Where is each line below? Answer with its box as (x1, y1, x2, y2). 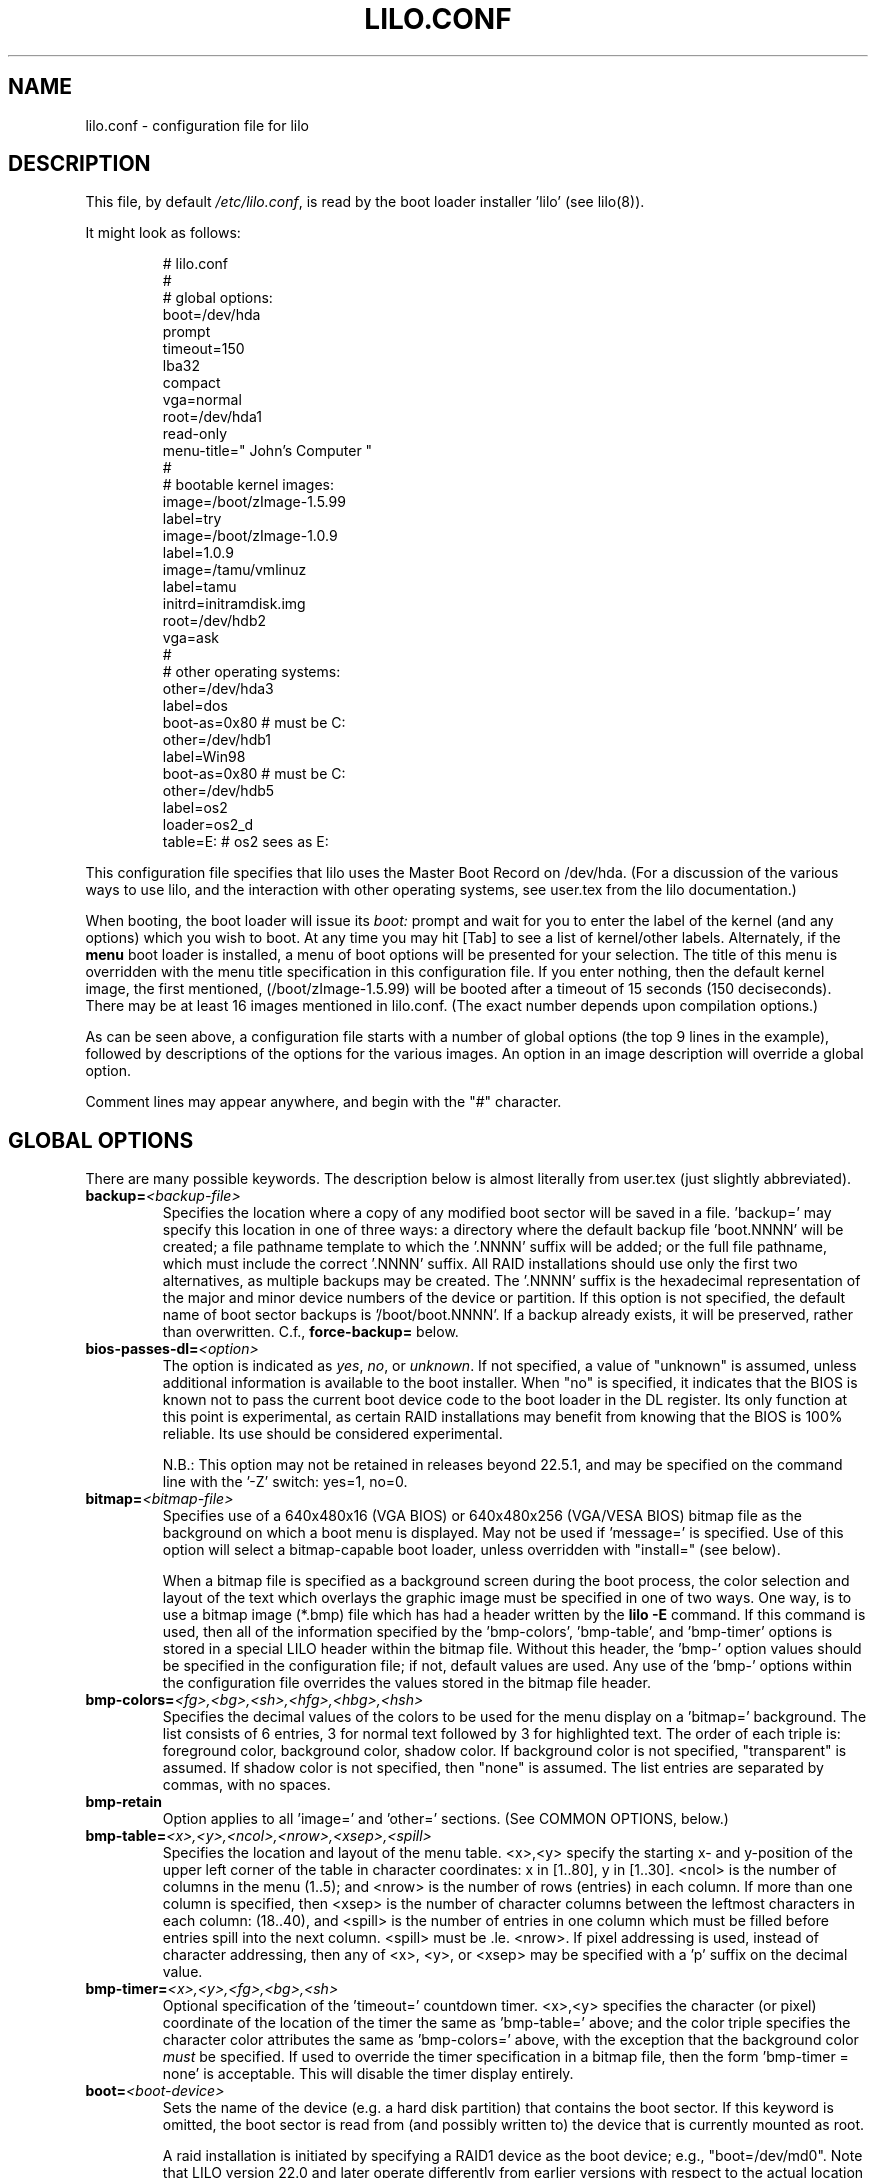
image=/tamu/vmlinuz (162, 561, 307, 579)
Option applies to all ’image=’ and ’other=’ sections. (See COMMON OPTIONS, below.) (162, 1810, 729, 1828)
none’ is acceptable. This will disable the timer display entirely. (162, 2065, 574, 2083)
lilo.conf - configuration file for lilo (85, 116, 309, 134)
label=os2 (162, 799, 228, 817)
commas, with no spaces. (162, 1776, 331, 1794)
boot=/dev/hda (162, 306, 261, 324)
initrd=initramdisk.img (162, 595, 306, 613)
